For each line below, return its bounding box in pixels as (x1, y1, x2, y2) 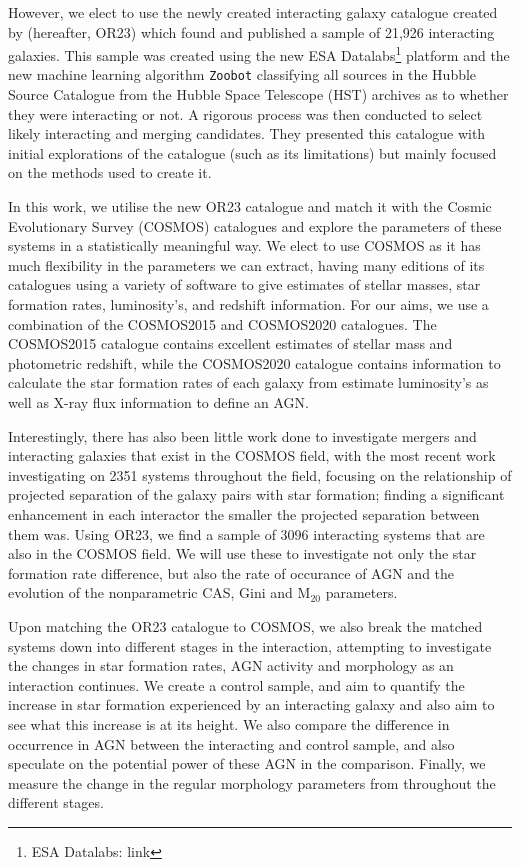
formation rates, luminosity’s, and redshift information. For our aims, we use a (8, 294, 489, 315)
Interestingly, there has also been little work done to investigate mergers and (8, 425, 477, 446)
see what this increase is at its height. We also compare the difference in (8, 713, 450, 734)
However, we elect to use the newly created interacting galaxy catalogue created (8, 2, 498, 22)
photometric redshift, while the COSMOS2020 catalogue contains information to (8, 352, 501, 373)
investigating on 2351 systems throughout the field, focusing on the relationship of (8, 464, 512, 485)
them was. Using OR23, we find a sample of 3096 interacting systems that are (8, 523, 485, 544)
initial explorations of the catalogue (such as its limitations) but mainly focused (8, 142, 497, 163)
